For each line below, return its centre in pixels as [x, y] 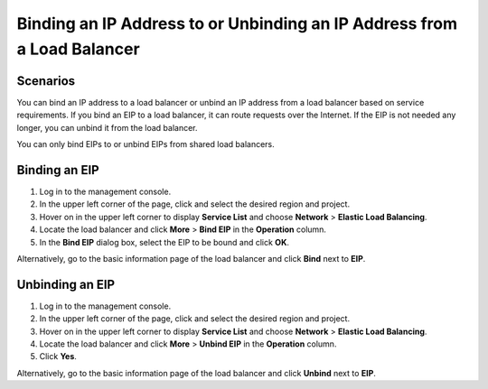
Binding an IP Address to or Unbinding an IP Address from [237, 23]
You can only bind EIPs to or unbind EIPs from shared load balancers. [145, 144]
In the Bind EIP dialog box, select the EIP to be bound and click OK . [164, 242]
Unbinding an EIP [66, 284]
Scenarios [46, 81]
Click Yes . [58, 357]
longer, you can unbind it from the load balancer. [107, 127]
